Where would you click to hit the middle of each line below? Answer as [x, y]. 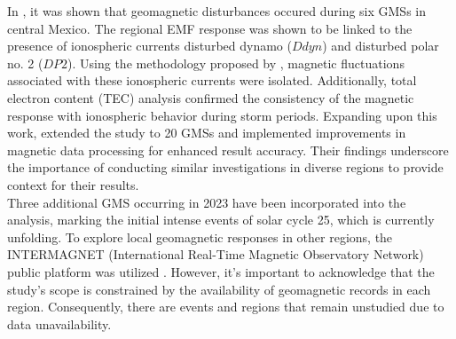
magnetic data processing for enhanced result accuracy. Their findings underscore [228, 150]
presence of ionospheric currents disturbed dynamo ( [149, 46]
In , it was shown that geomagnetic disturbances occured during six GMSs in [217, 11]
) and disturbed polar [381, 46]
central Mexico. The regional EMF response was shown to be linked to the [210, 28]
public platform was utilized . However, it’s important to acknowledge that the [221, 271]
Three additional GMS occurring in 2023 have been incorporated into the [207, 202]
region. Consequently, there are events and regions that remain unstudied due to [226, 307]
